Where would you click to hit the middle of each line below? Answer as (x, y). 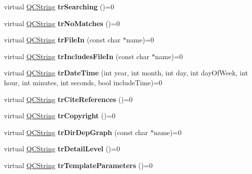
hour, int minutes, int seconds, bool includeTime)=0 (83, 82)
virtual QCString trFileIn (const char (62, 40)
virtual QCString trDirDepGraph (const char (76, 132)
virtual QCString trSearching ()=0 (59, 6)
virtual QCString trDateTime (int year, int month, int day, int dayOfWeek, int (126, 73)
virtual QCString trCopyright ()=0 (60, 116)
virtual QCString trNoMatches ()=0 (62, 23)
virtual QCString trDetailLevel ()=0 (62, 149)
